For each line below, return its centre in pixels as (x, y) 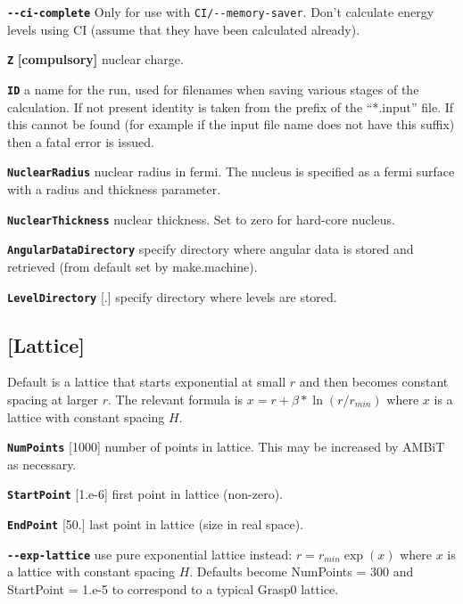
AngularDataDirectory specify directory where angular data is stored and (211, 249)
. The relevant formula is (176, 399)
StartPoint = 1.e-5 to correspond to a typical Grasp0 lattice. (173, 588)
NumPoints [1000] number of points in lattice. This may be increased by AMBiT (226, 447)
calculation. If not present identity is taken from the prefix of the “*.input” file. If (231, 106)
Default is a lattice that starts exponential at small (147, 382)
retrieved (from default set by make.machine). (132, 266)
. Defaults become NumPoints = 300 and (302, 571)
